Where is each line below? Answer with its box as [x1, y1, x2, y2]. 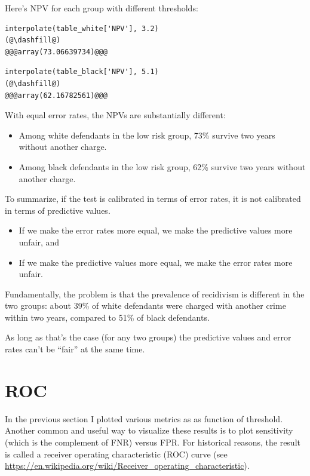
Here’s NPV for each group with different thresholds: [5, 2, 198, 14]
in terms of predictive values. [5, 204, 111, 216]
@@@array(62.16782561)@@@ [5, 91, 108, 100]
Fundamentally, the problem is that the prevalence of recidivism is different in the [5, 287, 305, 300]
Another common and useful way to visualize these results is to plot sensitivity [5, 424, 293, 437]
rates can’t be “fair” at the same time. [5, 343, 145, 355]
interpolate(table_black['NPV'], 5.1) [5, 67, 159, 76]
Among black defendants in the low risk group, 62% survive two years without [19, 160, 306, 173]
